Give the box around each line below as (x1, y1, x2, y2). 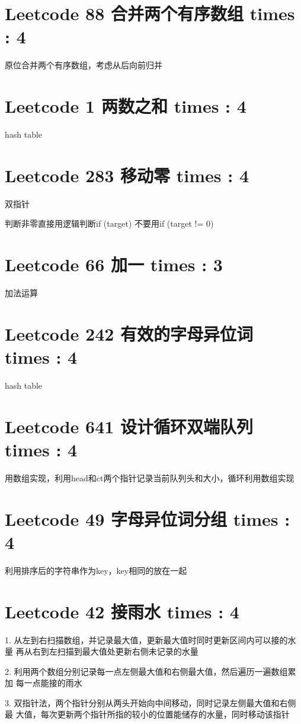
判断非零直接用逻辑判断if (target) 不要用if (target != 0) (5, 217, 214, 230)
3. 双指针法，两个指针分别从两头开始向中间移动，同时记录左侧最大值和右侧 (5, 696, 296, 709)
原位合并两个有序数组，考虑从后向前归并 (5, 59, 162, 71)
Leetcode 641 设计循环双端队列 (5, 414, 254, 438)
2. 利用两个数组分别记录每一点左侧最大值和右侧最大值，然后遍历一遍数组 (5, 665, 288, 677)
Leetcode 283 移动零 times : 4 (5, 163, 249, 187)
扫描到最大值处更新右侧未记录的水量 (57, 645, 198, 658)
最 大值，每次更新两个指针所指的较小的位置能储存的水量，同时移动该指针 (5, 708, 290, 720)
